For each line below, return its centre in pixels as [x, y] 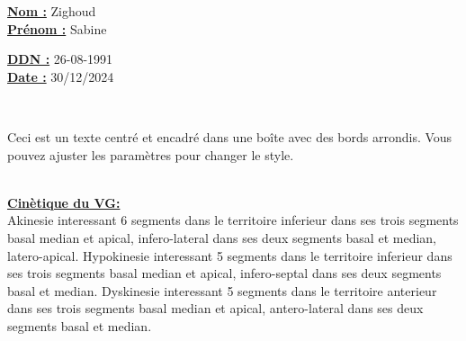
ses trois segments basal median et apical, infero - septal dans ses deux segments [224, 273]
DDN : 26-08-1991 [60, 59]
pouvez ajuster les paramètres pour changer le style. [151, 154]
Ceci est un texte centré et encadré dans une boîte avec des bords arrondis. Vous [230, 136]
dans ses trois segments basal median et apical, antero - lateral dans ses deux [215, 308]
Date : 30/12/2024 [61, 76]
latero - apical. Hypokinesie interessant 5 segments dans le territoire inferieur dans [230, 255]
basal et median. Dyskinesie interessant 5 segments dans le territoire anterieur [222, 290]
